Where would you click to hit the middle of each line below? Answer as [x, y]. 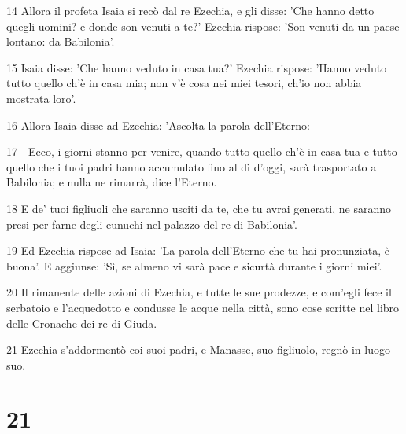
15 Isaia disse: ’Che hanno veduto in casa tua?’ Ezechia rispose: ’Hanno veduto [197, 67]
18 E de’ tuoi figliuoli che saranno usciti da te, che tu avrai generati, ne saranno [199, 208]
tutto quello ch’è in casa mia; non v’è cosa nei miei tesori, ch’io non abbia [184, 83]
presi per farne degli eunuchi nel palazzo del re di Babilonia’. [152, 224]
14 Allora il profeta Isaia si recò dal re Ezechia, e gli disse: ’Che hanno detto [190, 10]
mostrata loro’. [41, 98]
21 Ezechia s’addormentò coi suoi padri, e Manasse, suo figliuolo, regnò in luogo [198, 349]
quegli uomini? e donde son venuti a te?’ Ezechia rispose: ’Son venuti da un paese [203, 26]
